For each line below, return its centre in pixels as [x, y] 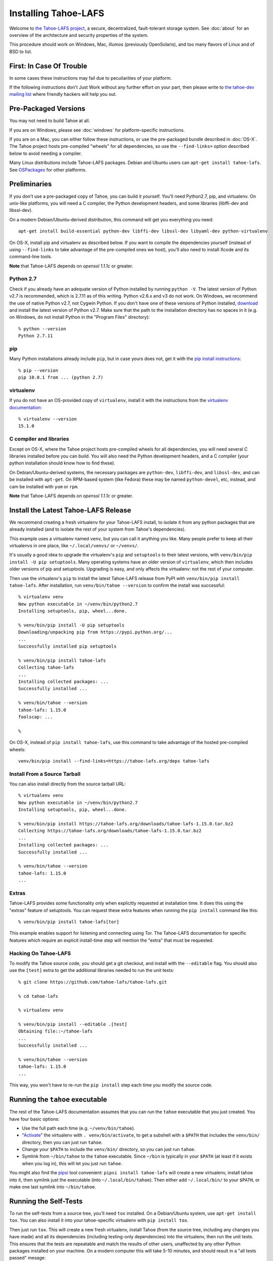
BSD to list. [21, 51]
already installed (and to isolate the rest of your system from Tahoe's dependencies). [97, 529]
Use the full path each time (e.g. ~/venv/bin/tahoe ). [79, 1128]
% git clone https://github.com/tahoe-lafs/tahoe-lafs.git [93, 982]
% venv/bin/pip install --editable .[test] [73, 1024]
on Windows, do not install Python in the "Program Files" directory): [80, 317]
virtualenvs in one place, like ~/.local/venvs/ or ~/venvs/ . [74, 545]
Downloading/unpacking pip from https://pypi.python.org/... [95, 632]
